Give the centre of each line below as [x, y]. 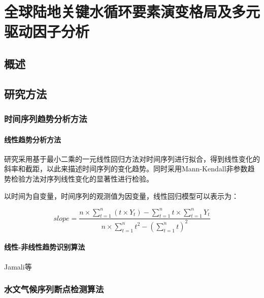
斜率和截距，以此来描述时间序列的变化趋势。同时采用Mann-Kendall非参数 [126, 169]
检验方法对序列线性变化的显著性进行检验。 [82, 178]
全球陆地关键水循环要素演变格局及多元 [132, 11]
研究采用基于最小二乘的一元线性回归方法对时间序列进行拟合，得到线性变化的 [132, 158]
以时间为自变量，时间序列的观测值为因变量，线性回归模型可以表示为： [121, 196]
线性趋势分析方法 [32, 139]
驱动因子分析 [47, 31]
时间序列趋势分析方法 [46, 119]
